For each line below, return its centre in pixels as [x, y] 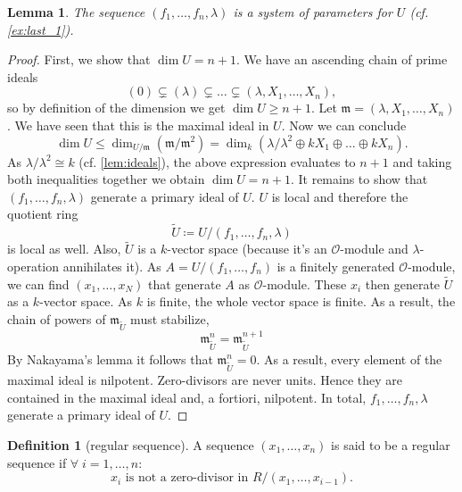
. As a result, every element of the [349, 359]
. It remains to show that [359, 179]
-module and [374, 249]
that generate [184, 284]
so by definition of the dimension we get [116, 108]
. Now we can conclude [344, 125]
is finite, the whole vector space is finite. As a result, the [301, 301]
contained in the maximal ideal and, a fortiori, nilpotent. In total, [187, 397]
